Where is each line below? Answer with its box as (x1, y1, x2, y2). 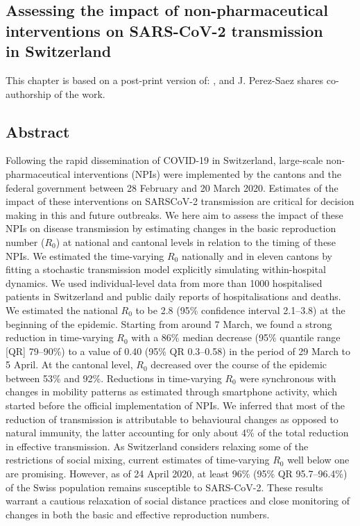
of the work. (54, 86, 105, 101)
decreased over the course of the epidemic (151, 357, 327, 372)
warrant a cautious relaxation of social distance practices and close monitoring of (6, 493, 350, 508)
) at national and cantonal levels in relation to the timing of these (55, 234, 336, 249)
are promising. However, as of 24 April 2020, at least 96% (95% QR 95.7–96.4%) (6, 466, 348, 481)
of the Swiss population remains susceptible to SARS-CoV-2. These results (6, 479, 323, 494)
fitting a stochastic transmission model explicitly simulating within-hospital (6, 262, 326, 277)
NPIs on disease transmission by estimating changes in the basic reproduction (6, 221, 336, 236)
